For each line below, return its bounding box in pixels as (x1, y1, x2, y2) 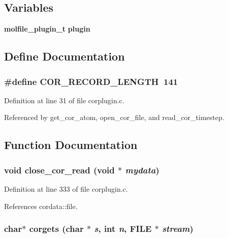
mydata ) (125, 163, 159, 176)
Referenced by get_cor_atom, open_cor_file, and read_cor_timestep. (4, 112, 224, 123)
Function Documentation (4, 137, 138, 153)
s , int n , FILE (94, 222, 152, 235)
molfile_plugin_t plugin (4, 23, 90, 34)
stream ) (162, 222, 193, 235)
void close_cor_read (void (4, 163, 115, 176)
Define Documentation (4, 48, 125, 64)
